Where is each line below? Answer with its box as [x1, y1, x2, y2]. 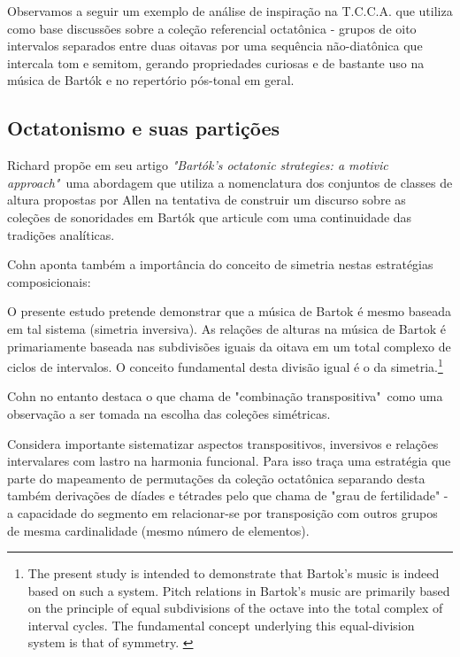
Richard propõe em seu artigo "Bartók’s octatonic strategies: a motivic [7, 156, 388, 174]
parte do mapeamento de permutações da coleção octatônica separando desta [7, 468, 425, 487]
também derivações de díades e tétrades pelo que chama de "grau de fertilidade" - [7, 486, 448, 505]
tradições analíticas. [7, 225, 115, 243]
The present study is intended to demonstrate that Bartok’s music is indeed [27, 564, 440, 583]
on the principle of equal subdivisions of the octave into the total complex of [27, 599, 443, 617]
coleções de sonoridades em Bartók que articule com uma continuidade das [7, 207, 412, 226]
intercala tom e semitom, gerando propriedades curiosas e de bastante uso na [7, 53, 425, 72]
